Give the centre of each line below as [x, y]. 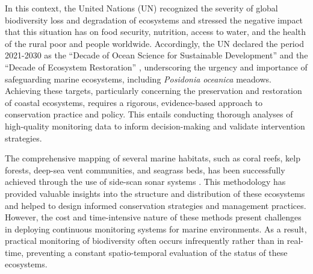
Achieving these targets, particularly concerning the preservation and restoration [153, 91]
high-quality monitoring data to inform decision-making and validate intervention [155, 126]
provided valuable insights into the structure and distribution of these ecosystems [155, 193]
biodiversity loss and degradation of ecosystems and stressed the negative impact [154, 20]
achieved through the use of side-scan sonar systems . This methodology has [145, 182]
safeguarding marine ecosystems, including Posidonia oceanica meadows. [138, 79]
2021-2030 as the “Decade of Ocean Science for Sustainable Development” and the [156, 55]
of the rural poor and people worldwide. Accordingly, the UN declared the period [154, 43]
